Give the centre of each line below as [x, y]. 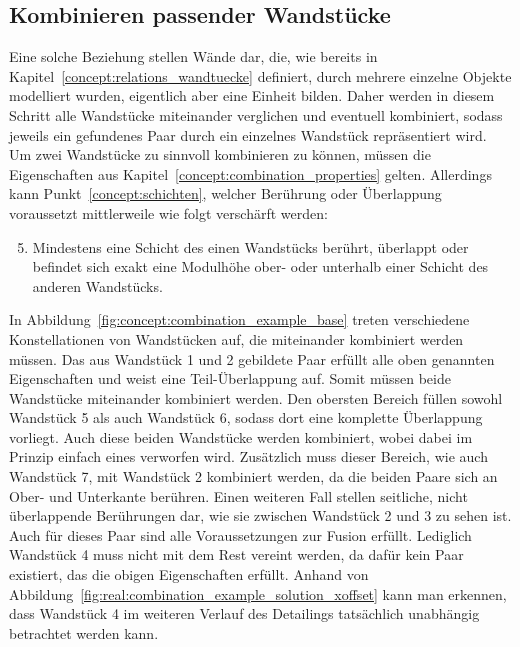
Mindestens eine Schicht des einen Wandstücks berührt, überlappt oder [250, 246]
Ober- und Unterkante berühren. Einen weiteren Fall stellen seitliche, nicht [238, 495]
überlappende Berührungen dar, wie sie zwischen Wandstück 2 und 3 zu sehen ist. [260, 515]
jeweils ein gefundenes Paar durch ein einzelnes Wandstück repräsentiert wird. [248, 134]
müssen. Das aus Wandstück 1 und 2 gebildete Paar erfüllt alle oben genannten [252, 358]
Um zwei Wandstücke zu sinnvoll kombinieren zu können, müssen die [220, 154]
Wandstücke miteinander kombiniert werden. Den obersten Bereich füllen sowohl [256, 397]
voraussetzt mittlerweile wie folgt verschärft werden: [168, 212]
